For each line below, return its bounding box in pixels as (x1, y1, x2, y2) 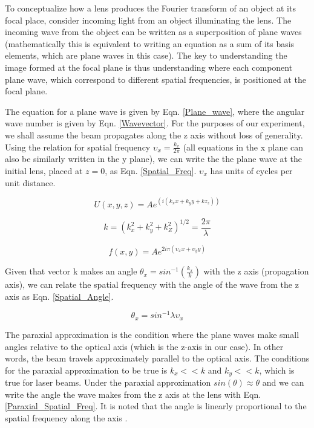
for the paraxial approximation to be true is (5, 363, 168, 376)
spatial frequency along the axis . (5, 411, 128, 424)
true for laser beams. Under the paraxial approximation (5, 376, 211, 389)
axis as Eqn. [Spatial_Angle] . (5, 290, 114, 302)
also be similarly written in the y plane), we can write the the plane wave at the (5, 152, 303, 165)
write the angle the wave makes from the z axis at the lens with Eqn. (5, 387, 261, 400)
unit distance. (5, 176, 56, 189)
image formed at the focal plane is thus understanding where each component (5, 60, 293, 73)
